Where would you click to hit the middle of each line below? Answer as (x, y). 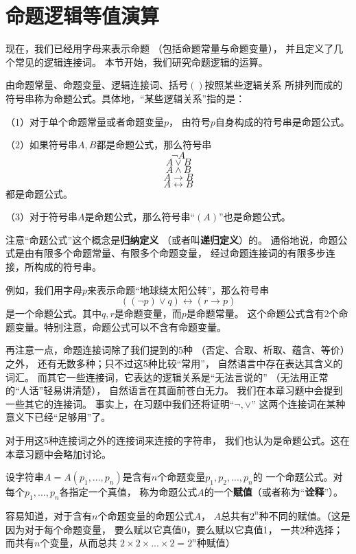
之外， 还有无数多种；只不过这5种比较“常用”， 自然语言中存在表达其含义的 (174, 363)
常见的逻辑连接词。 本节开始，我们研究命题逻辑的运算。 (141, 61)
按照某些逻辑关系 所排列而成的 (274, 85)
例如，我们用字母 (44, 289)
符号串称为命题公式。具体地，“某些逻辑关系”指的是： (126, 98)
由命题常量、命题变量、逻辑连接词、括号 (97, 85)
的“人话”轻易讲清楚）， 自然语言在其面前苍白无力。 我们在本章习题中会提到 (174, 390)
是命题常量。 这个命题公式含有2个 (262, 313)
